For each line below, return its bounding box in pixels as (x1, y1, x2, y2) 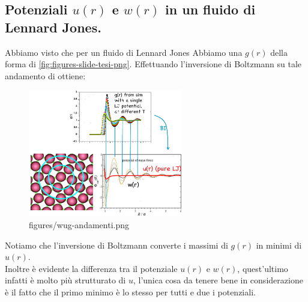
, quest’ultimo (237, 262, 288, 274)
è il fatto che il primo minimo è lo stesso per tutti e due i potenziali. (5, 285, 256, 298)
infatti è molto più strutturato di (5, 274, 126, 286)
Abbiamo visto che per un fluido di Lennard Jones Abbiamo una (5, 46, 243, 58)
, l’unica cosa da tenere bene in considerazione (133, 274, 303, 286)
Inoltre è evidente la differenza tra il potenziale (5, 262, 178, 274)
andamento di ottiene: (5, 69, 86, 82)
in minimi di (256, 238, 302, 251)
